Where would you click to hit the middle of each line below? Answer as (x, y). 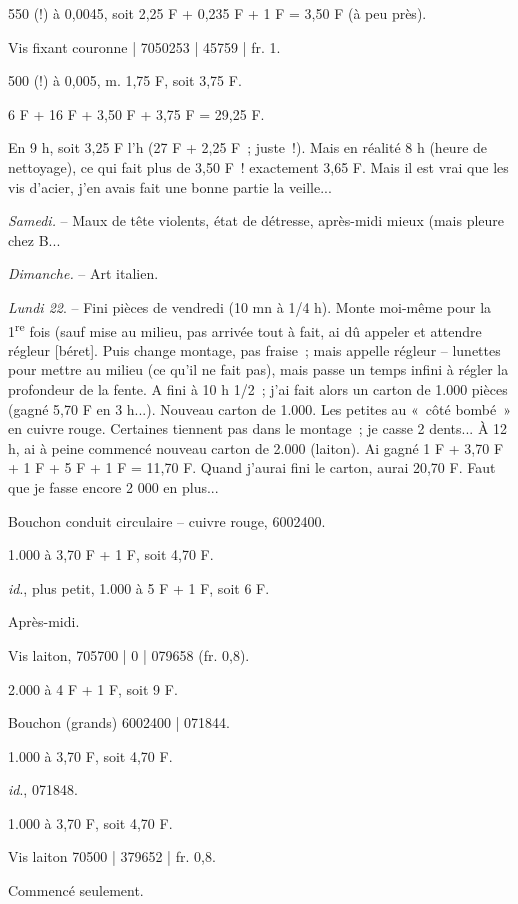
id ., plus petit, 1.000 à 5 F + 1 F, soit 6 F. (139, 587)
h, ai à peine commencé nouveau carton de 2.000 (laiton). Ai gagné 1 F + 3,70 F (256, 447)
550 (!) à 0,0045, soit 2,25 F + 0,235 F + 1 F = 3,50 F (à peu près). (217, 13)
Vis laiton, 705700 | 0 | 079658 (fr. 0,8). (129, 654)
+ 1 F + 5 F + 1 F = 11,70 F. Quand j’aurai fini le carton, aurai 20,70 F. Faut (252, 467)
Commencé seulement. (76, 890)
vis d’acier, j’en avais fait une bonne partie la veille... (170, 186)
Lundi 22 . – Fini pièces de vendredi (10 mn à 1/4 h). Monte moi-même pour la (250, 306)
